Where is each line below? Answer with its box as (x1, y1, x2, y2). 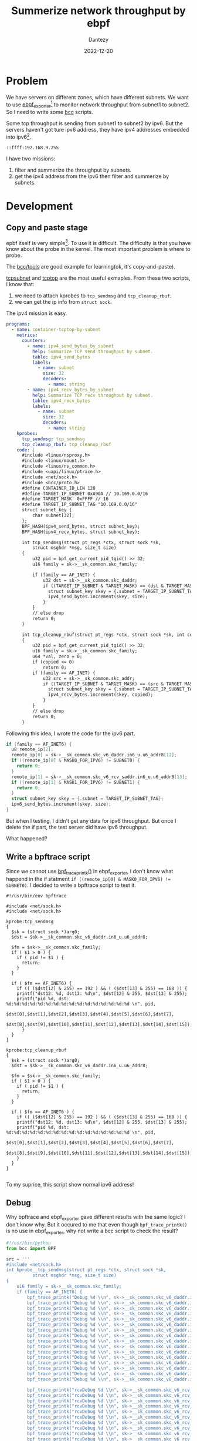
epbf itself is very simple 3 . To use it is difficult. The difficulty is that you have (6, 238, 191, 246)
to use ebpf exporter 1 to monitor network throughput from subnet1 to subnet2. (6, 100, 190, 109)
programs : (6, 321, 30, 327)
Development (6, 199, 73, 213)
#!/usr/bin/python (6, 1240, 51, 1246)
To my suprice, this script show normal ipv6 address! (6, 1181, 134, 1188)
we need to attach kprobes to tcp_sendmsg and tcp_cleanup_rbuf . (14, 292, 172, 299)
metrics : (16, 332, 38, 339)
